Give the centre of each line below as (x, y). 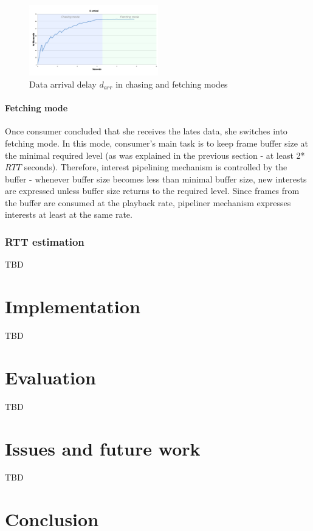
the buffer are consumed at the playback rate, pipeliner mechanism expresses (148, 202)
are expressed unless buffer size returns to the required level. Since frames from (152, 191)
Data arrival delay (63, 84)
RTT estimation (45, 241)
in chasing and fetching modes (172, 84)
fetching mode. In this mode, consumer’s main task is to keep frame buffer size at (157, 143)
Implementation (73, 306)
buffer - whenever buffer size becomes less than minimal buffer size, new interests (156, 179)
